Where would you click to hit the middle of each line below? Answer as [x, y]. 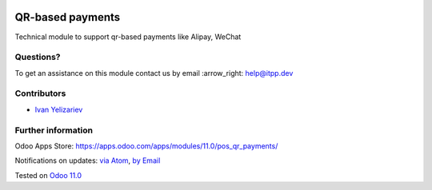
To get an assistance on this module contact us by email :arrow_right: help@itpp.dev [154, 73]
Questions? [38, 57]
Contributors [40, 93]
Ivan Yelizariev [59, 109]
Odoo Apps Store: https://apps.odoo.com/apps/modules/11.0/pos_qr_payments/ [146, 146]
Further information [54, 130]
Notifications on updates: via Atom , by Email [88, 160]
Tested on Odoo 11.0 [48, 175]
